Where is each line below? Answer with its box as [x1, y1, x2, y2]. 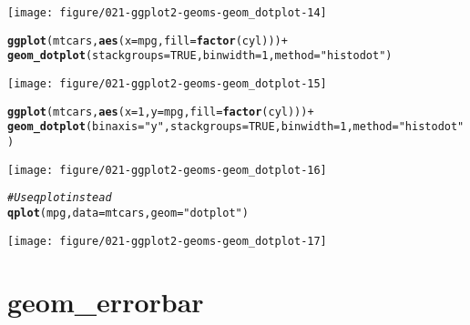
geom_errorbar [7, 283, 204, 320]
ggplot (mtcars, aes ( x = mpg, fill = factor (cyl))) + [7, 34, 288, 47]
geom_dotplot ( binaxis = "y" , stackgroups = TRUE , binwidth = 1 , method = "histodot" [7, 120, 465, 134]
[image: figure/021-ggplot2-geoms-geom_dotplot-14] [7, 6, 327, 19]
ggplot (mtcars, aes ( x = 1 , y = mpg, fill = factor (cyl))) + [7, 105, 314, 118]
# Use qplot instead [7, 191, 112, 205]
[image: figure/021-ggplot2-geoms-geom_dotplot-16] [7, 163, 327, 177]
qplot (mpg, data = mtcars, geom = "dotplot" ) [7, 206, 249, 219]
